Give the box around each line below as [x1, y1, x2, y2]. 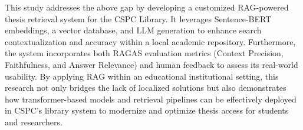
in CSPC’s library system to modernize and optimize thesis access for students [5, 104, 289, 117]
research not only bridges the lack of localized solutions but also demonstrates [5, 81, 286, 94]
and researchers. [5, 115, 62, 128]
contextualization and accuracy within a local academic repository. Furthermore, [5, 35, 296, 47]
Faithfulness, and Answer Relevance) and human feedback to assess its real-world [5, 58, 298, 70]
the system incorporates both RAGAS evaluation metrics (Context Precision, [5, 47, 284, 59]
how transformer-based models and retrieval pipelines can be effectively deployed [5, 93, 297, 105]
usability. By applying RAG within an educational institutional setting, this [5, 70, 279, 82]
